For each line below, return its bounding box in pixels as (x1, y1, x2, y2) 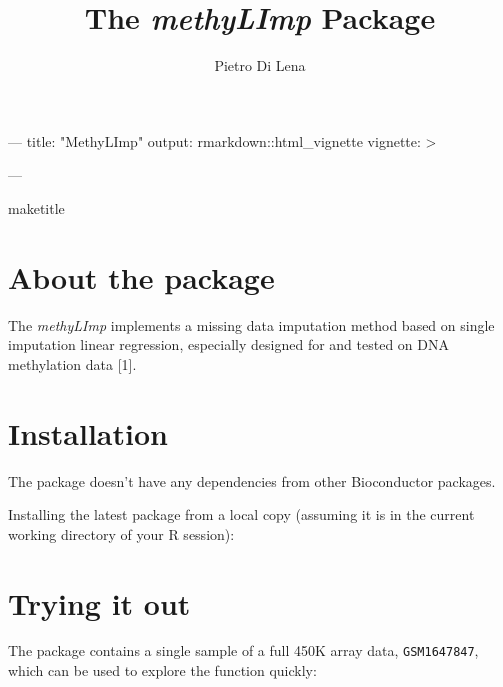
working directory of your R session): (8, 523, 235, 544)
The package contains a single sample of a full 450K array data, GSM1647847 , (8, 640, 479, 661)
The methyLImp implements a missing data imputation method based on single (8, 314, 495, 335)
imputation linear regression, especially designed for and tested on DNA (8, 334, 449, 355)
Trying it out (8, 582, 191, 623)
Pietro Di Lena (214, 55, 306, 76)
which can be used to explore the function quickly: (8, 660, 317, 681)
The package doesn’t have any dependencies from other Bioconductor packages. (8, 470, 496, 491)
